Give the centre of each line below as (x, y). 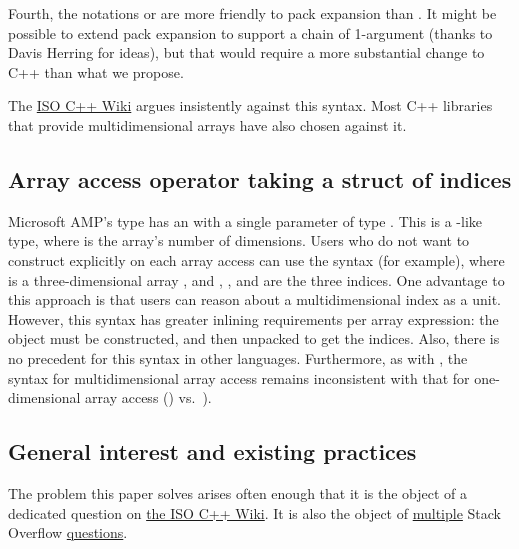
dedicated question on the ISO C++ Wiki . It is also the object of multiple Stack (254, 512)
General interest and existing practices (212, 451)
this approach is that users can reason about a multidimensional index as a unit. (255, 299)
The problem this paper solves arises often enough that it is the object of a (238, 492)
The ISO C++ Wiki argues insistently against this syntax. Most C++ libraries (250, 105)
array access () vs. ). (148, 397)
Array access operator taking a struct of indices (260, 178)
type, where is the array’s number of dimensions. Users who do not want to (239, 240)
